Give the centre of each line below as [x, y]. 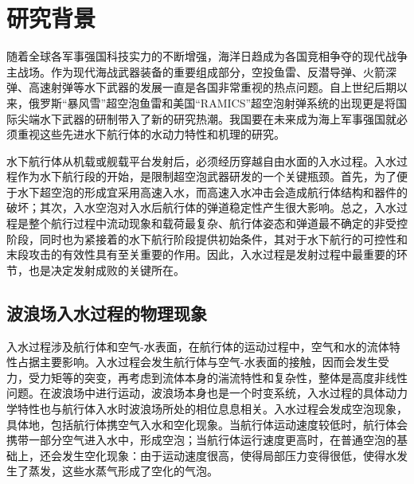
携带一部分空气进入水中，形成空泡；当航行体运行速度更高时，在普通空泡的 [201, 440]
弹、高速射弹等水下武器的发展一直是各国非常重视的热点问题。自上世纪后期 [201, 87]
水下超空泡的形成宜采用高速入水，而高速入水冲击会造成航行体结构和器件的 [212, 191]
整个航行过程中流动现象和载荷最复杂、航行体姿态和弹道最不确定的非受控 [218, 223]
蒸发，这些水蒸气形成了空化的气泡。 [123, 471]
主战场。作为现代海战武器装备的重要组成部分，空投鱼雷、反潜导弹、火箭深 [201, 71]
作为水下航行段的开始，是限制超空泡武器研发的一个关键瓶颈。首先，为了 [207, 176]
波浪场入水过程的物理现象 [107, 312]
